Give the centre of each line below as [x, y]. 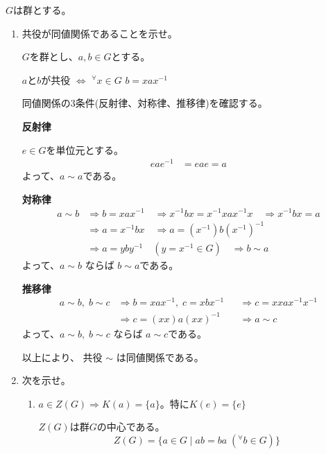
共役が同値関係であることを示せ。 [100, 33]
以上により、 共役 [62, 357]
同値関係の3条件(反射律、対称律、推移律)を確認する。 [145, 103]
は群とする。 [42, 10]
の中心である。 [131, 427]
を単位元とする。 [85, 149]
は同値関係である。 [160, 357]
